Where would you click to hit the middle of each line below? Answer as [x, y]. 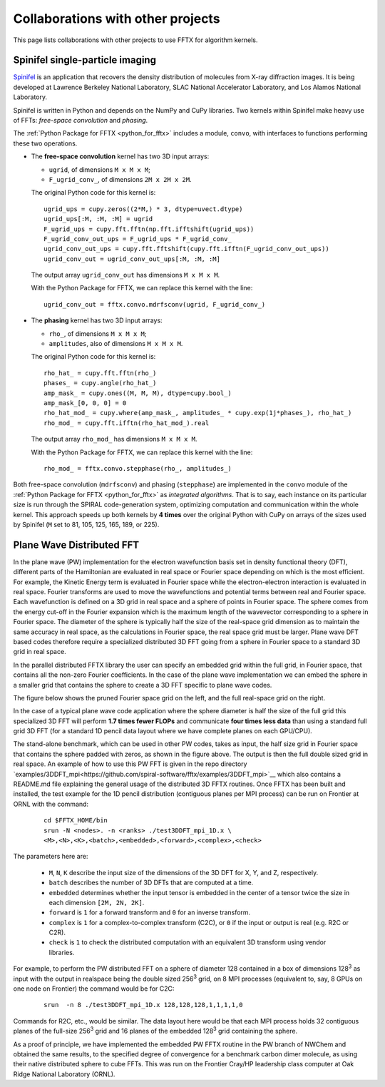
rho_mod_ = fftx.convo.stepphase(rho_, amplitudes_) [138, 468]
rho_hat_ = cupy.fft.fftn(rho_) [100, 373]
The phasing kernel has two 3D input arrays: [97, 320]
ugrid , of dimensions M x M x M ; [100, 169]
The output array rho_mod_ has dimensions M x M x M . [114, 439]
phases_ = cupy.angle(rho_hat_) [100, 383]
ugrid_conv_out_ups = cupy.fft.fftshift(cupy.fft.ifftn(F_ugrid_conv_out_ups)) [186, 249]
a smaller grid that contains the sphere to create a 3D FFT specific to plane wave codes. [143, 685]
